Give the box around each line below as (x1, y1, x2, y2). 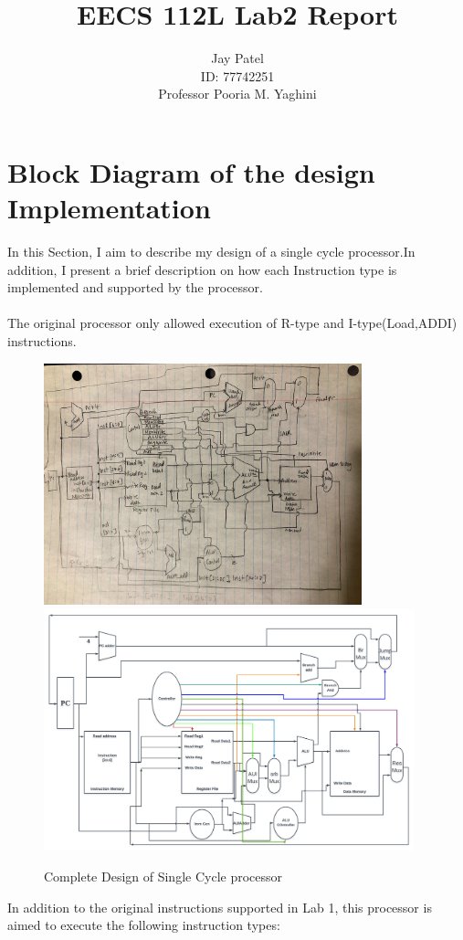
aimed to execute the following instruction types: (7, 915, 280, 935)
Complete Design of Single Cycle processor (44, 866, 283, 885)
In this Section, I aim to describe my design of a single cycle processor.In (7, 242, 416, 261)
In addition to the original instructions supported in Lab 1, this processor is (7, 897, 432, 916)
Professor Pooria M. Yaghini (158, 84, 317, 103)
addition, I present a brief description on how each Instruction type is (7, 259, 397, 279)
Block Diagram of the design (7, 153, 375, 190)
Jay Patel (211, 48, 264, 68)
